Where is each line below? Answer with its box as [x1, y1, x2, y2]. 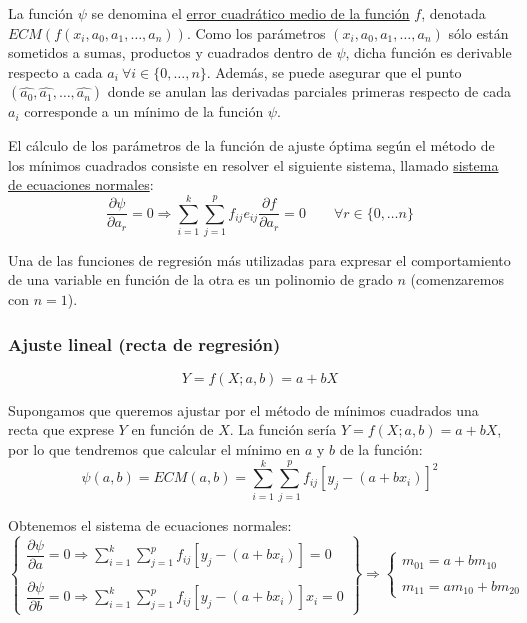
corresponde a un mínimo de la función [24, 101, 264, 122]
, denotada [421, 3, 486, 23]
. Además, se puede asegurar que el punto [206, 61, 462, 82]
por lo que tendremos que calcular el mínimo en [8, 439, 301, 460]
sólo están [448, 22, 509, 43]
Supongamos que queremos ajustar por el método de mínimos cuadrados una [8, 399, 479, 420]
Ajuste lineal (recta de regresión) [8, 331, 281, 356]
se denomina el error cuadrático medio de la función [91, 3, 410, 23]
